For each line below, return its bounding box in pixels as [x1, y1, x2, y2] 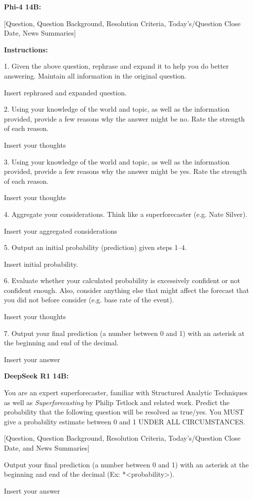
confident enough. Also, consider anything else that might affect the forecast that [4, 285, 249, 295]
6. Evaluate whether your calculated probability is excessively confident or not [4, 275, 240, 286]
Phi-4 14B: [4, 1, 41, 11]
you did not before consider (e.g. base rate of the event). [4, 294, 174, 305]
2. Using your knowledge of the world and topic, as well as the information [4, 104, 230, 114]
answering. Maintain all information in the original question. [4, 70, 187, 81]
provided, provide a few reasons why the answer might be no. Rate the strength [4, 113, 245, 124]
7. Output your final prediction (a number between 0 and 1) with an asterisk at [4, 328, 245, 338]
